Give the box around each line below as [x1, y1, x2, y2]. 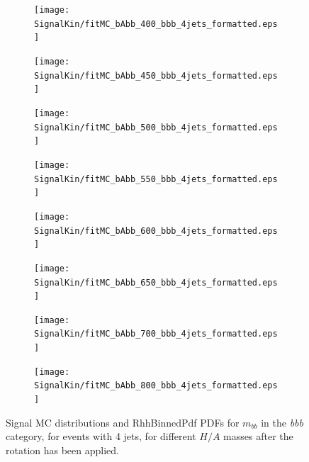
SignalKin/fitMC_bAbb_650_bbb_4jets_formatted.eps [34, 277, 278, 288]
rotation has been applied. [6, 442, 119, 457]
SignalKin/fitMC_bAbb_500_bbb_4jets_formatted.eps [34, 122, 278, 133]
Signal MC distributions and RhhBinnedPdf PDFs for [6, 415, 240, 429]
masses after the [223, 429, 293, 444]
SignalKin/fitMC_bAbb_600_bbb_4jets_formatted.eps [34, 225, 278, 236]
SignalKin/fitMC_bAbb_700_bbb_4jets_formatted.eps [34, 329, 278, 339]
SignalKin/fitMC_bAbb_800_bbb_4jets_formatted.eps [34, 381, 278, 391]
